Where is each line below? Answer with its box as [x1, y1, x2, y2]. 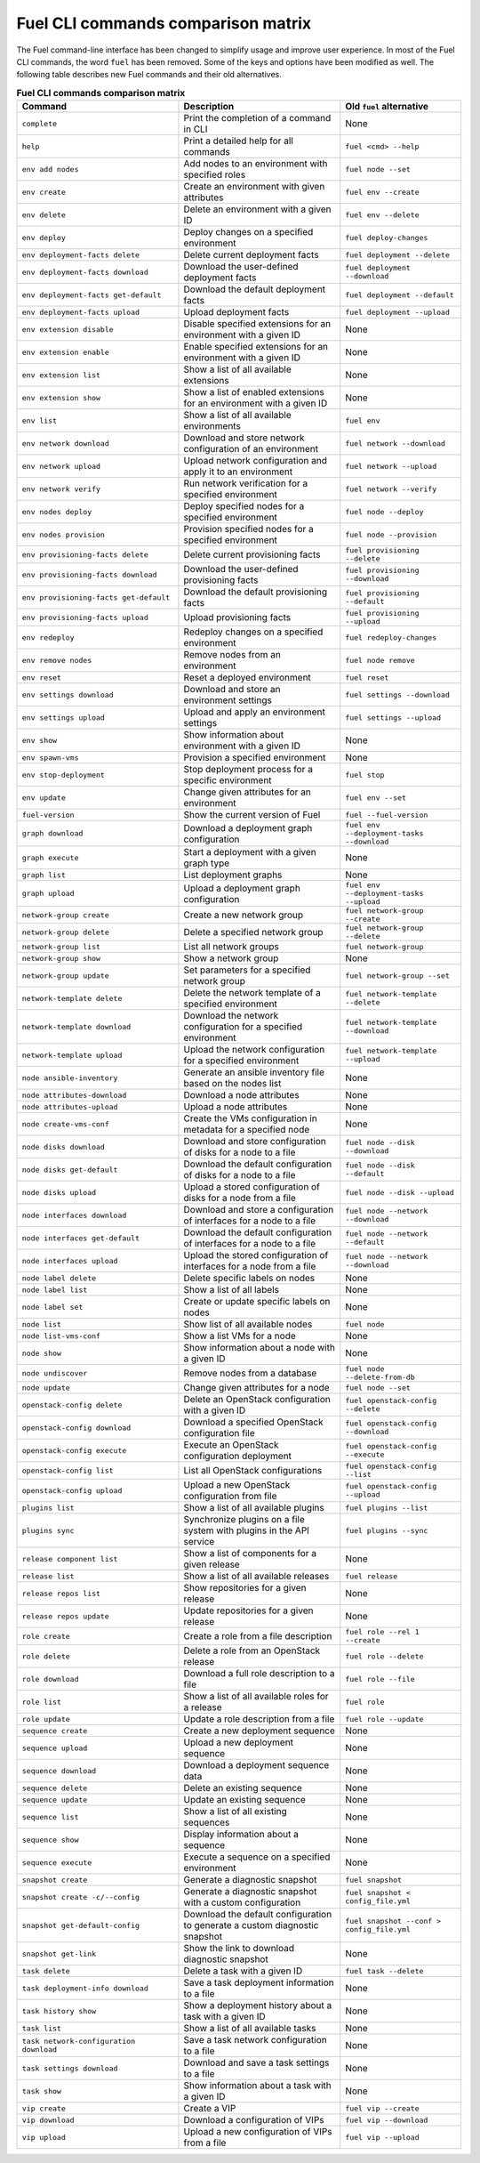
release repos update [21, 1611, 110, 1621]
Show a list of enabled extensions [183, 386, 324, 399]
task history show [21, 2006, 97, 2015]
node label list [21, 1285, 88, 1295]
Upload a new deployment [183, 1736, 293, 1748]
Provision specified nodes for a [183, 523, 315, 536]
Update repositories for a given [183, 1604, 314, 1617]
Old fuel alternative [345, 101, 429, 113]
